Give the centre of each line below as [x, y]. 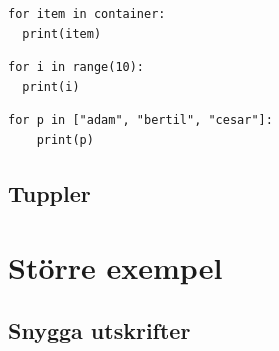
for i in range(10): [76, 67]
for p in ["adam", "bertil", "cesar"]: [140, 120]
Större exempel [115, 266]
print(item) [62, 33]
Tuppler [49, 192]
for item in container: [87, 14]
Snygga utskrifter [99, 330]
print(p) [65, 139]
